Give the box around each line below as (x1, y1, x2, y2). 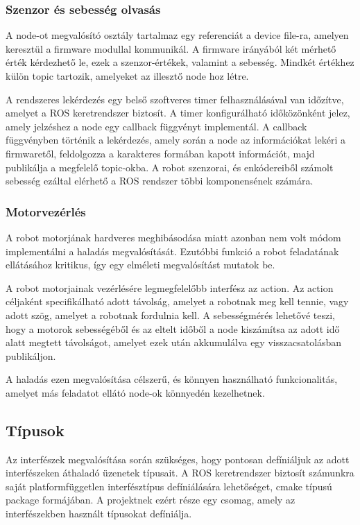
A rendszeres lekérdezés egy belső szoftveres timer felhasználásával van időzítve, (6, 92, 344, 106)
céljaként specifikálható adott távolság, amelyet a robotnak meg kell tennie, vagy (6, 294, 349, 309)
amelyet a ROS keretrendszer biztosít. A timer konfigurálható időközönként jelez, (6, 105, 350, 120)
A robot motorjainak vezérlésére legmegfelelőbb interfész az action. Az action (6, 280, 334, 295)
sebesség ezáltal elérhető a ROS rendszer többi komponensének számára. (6, 173, 314, 188)
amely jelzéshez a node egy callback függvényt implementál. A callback (6, 119, 307, 133)
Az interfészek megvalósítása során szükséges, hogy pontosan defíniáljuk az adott (6, 451, 350, 466)
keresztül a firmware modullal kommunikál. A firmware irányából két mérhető (6, 41, 336, 55)
